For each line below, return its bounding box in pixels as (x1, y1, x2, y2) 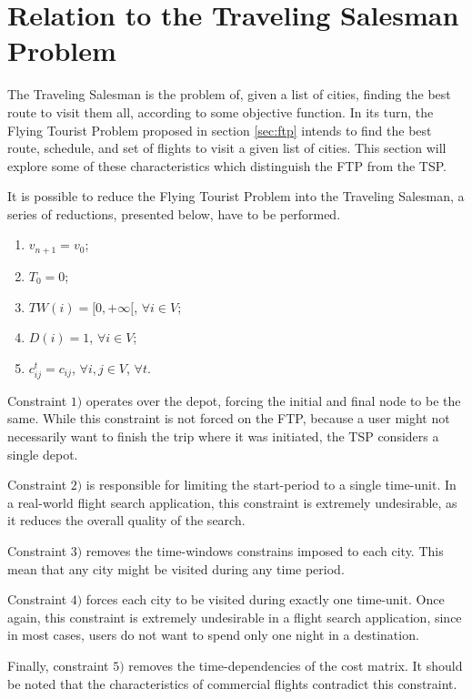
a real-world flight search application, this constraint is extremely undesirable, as (7, 492, 457, 512)
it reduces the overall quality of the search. (7, 511, 246, 530)
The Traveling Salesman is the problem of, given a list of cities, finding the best (7, 85, 451, 104)
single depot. (7, 444, 78, 463)
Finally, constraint (7, 655, 109, 674)
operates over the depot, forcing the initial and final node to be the (85, 390, 461, 410)
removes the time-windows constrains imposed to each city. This (85, 542, 444, 561)
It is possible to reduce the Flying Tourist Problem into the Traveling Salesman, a (7, 187, 465, 206)
